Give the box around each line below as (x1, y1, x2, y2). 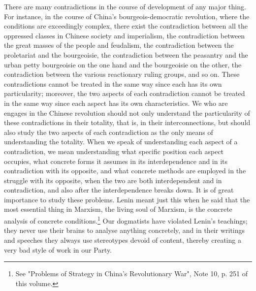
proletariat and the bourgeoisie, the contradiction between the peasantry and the (4, 49, 248, 60)
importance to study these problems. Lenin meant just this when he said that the (4, 194, 250, 204)
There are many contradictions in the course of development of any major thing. (4, 1, 246, 11)
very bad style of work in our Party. (4, 244, 112, 255)
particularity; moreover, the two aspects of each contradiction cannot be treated (4, 88, 245, 98)
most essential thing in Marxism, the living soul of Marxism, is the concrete (4, 204, 232, 214)
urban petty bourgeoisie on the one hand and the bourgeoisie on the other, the (4, 59, 242, 69)
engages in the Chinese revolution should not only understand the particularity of (4, 107, 250, 118)
